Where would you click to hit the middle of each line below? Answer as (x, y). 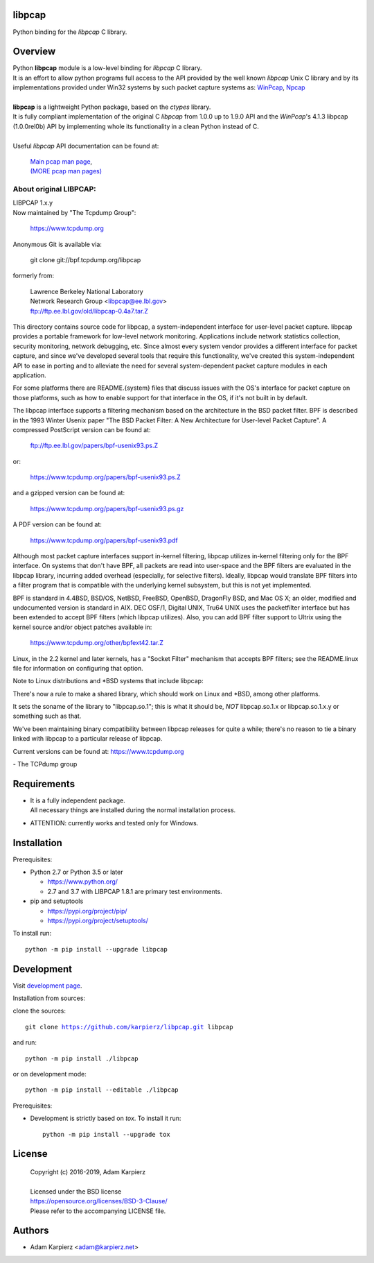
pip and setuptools (57, 901)
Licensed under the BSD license (76, 1191)
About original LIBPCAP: (54, 189)
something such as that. (47, 716)
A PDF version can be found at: (57, 524)
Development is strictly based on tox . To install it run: (106, 1118)
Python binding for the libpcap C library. (70, 32)
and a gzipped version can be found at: (69, 493)
